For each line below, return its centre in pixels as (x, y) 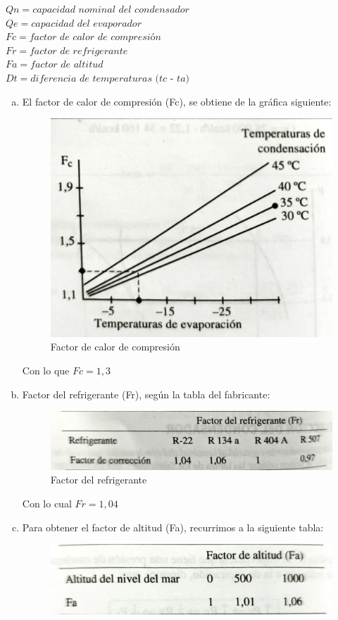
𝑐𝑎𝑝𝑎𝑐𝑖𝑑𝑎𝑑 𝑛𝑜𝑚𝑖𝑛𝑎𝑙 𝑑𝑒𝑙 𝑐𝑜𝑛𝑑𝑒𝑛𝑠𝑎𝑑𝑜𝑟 (111, 10)
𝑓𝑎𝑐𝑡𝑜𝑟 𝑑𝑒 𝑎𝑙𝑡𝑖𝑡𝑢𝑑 (67, 65)
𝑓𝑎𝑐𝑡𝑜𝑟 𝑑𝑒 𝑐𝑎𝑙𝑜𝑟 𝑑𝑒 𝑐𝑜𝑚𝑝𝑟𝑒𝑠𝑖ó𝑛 (95, 38)
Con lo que (46, 371)
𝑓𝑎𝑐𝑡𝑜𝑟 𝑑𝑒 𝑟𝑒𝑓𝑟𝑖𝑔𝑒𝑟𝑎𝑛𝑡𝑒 (79, 51)
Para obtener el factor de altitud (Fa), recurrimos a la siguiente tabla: (173, 527)
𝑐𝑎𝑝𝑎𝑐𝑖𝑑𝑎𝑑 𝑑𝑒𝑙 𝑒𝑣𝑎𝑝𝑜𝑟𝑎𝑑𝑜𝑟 (86, 24)
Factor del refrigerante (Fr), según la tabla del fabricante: (146, 394)
